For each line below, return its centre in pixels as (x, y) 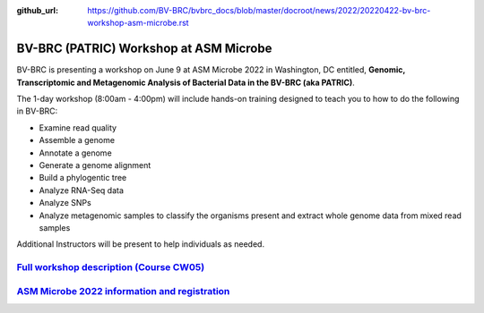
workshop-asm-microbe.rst (138, 23)
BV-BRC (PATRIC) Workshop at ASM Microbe (144, 49)
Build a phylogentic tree (83, 178)
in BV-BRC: (37, 111)
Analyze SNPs (65, 203)
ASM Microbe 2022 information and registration (123, 291)
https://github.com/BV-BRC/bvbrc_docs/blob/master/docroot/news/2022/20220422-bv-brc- (259, 10)
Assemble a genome (77, 140)
